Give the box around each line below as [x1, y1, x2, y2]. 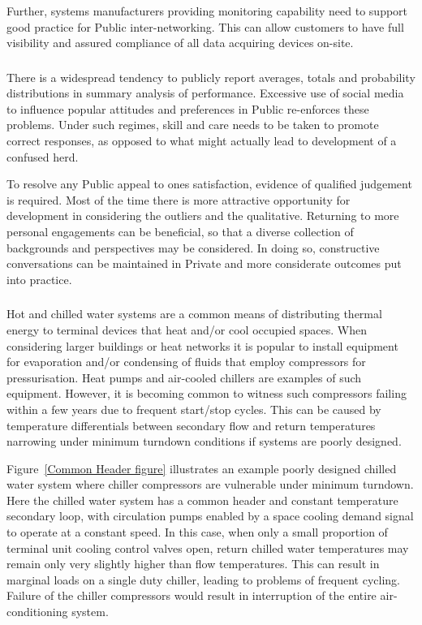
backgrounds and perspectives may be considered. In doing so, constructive [6, 239, 380, 256]
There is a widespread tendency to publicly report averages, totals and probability [6, 68, 416, 85]
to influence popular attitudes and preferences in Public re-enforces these [6, 100, 369, 117]
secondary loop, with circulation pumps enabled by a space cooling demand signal [6, 507, 414, 524]
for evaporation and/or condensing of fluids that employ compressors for [6, 353, 366, 370]
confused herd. [6, 148, 79, 165]
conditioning [6, 603, 68, 620]
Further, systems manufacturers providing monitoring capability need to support [6, 2, 408, 19]
